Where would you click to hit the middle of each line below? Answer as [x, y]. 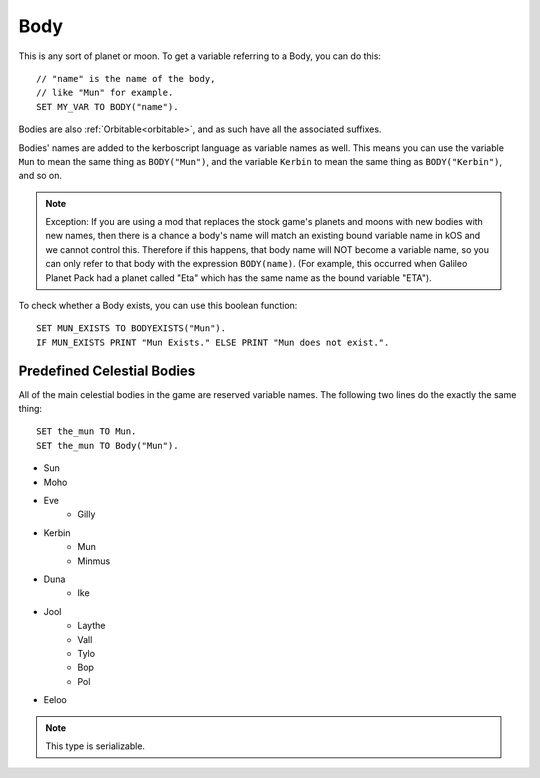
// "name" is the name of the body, [126, 78]
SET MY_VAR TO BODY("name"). [107, 106]
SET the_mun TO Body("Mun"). [107, 445]
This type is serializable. [95, 746]
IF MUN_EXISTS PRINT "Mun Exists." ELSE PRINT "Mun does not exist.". [213, 342]
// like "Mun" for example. [105, 93]
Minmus [94, 561]
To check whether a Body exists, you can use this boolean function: [158, 306]
